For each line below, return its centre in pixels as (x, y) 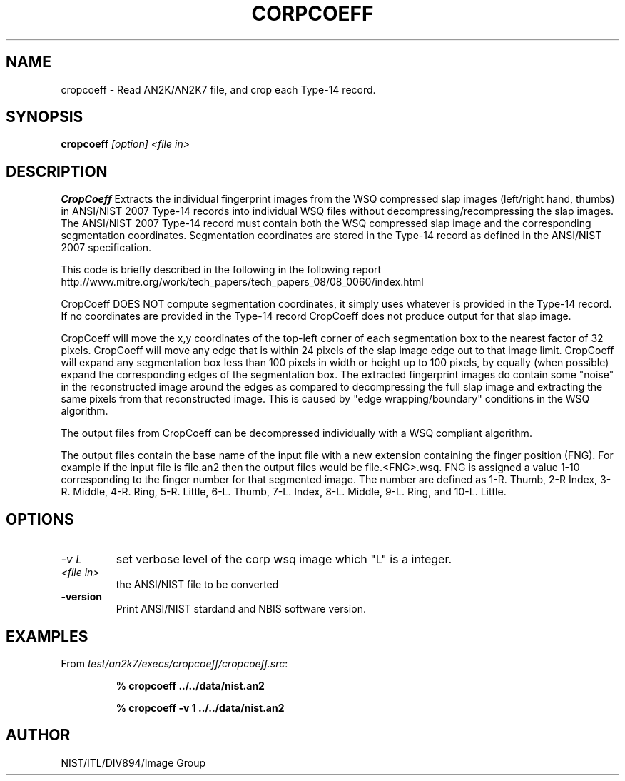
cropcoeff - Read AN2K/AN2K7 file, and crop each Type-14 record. (218, 89)
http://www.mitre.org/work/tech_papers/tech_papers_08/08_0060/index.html (242, 282)
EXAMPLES (47, 636)
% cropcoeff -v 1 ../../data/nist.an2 (200, 707)
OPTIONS (40, 519)
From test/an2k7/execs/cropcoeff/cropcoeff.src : (174, 663)
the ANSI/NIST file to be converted (197, 585)
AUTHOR (38, 735)
